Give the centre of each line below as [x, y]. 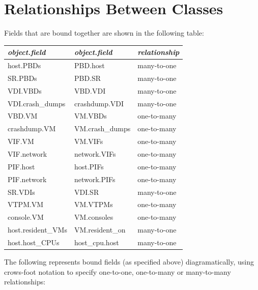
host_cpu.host [96, 242]
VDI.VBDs [25, 90]
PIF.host [21, 166]
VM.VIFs [89, 141]
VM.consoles [94, 217]
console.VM [26, 217]
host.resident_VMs [37, 230]
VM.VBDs [90, 116]
